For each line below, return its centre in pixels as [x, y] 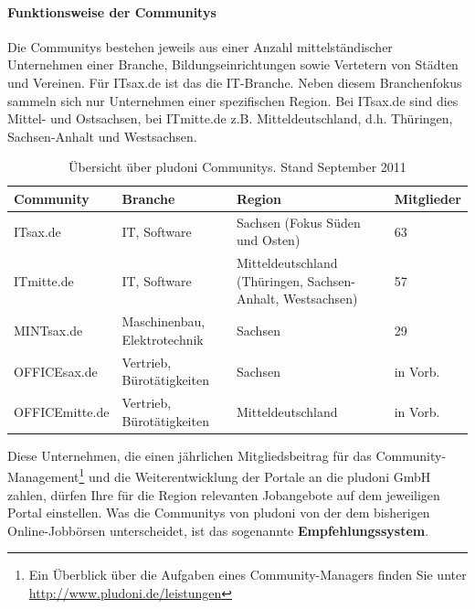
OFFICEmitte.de [62, 411]
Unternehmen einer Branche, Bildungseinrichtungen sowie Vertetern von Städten [233, 64]
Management [43, 477]
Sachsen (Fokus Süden [299, 222]
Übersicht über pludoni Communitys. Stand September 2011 [237, 167]
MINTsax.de [48, 331]
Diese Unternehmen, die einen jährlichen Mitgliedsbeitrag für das [190, 455]
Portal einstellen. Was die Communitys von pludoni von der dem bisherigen [219, 513]
